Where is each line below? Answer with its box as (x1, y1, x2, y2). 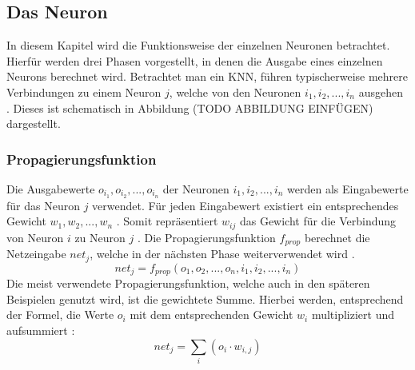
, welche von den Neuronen (169, 83, 301, 100)
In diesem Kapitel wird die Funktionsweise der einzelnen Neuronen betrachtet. (6, 37, 390, 54)
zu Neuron (74, 229, 126, 245)
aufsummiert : (6, 322, 75, 339)
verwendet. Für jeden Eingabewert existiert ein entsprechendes (92, 197, 399, 213)
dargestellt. (6, 115, 61, 132)
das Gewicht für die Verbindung (239, 213, 397, 229)
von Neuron (6, 229, 64, 245)
